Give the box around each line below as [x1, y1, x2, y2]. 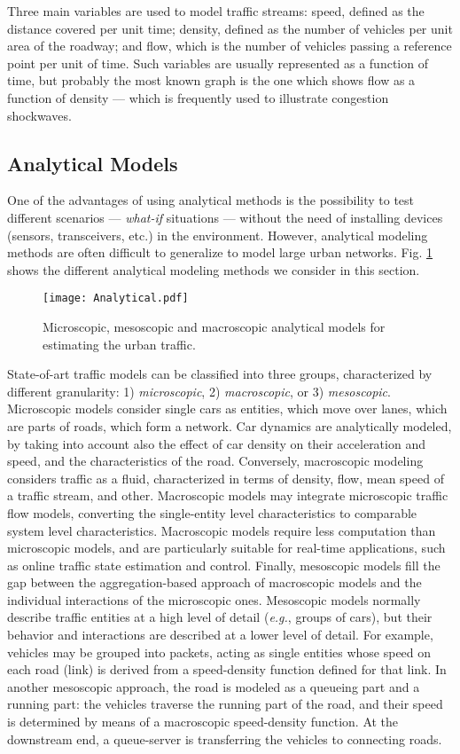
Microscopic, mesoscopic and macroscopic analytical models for [43, 317, 386, 335]
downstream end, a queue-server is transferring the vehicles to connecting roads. [7, 729, 442, 748]
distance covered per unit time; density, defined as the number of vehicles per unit [7, 19, 453, 37]
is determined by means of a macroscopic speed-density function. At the [7, 712, 399, 731]
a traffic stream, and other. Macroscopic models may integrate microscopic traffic [7, 486, 448, 505]
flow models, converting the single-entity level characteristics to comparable [7, 503, 417, 522]
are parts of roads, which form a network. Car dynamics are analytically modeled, [7, 416, 452, 435]
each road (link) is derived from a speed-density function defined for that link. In [7, 660, 447, 679]
